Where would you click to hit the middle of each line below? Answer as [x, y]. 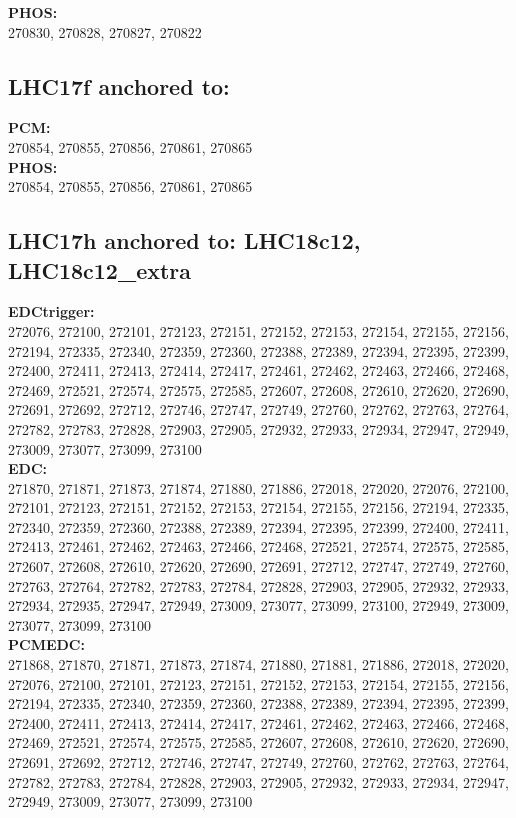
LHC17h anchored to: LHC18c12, [184, 240]
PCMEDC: [46, 644]
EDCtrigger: [51, 311]
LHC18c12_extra [100, 269]
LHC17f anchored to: [119, 85]
